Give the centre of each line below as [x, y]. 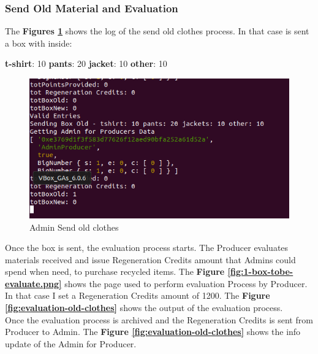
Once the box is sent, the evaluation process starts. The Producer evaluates [147, 248]
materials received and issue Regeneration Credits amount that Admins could [150, 259]
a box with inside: [39, 43]
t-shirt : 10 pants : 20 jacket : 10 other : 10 [86, 63]
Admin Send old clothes [74, 227]
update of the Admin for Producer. [71, 343]
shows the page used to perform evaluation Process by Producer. [186, 283]
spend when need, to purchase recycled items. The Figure [115, 271]
